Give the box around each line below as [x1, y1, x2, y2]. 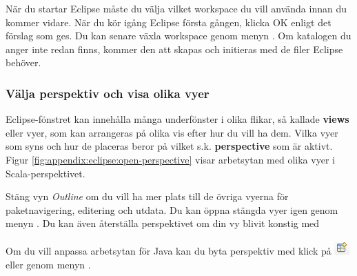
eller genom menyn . [6, 257, 91, 271]
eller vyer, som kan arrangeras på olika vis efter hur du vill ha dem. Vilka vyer [6, 125, 338, 139]
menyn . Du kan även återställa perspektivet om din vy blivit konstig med [6, 216, 320, 230]
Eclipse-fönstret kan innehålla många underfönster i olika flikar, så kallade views [6, 112, 349, 126]
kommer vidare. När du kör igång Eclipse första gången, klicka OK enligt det [6, 14, 331, 29]
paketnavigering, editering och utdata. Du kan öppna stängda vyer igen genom [6, 202, 338, 217]
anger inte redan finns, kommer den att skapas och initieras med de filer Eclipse [6, 41, 343, 56]
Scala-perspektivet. [6, 166, 85, 180]
